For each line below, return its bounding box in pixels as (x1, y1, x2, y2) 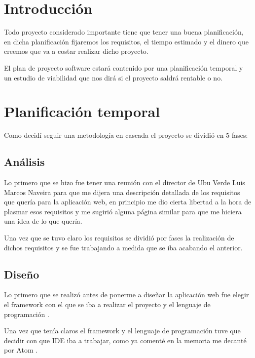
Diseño (4, 266, 39, 281)
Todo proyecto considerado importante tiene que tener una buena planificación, (4, 27, 244, 37)
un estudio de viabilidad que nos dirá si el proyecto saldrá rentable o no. (4, 72, 223, 82)
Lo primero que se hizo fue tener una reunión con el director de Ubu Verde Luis (4, 177, 245, 188)
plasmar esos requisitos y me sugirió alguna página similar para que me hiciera (4, 206, 242, 216)
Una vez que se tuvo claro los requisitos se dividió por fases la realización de (4, 232, 234, 242)
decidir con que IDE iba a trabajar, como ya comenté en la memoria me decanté (4, 335, 247, 345)
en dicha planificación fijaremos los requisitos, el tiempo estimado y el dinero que (4, 36, 249, 46)
